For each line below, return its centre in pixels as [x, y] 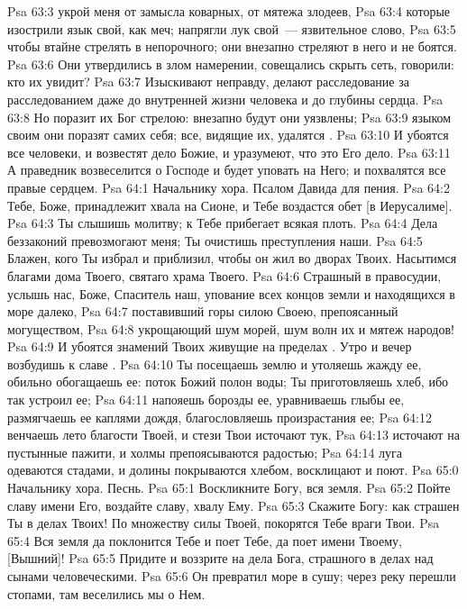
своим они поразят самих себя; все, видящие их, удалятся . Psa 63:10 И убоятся [228, 135]
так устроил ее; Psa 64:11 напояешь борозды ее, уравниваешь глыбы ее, [206, 400]
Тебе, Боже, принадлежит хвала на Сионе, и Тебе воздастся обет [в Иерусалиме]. [230, 205]
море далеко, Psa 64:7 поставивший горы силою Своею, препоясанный [203, 311]
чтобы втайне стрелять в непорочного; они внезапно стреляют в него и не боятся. [232, 46]
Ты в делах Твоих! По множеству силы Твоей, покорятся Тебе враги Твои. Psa [224, 523]
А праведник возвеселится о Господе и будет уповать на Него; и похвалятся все [227, 170]
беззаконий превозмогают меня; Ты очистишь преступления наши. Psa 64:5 [215, 240]
